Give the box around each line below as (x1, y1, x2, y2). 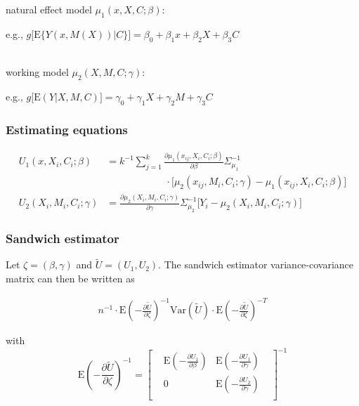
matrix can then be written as (6, 270, 135, 285)
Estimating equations (6, 120, 128, 138)
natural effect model (6, 2, 92, 16)
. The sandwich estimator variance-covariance (158, 257, 354, 272)
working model (6, 65, 69, 79)
